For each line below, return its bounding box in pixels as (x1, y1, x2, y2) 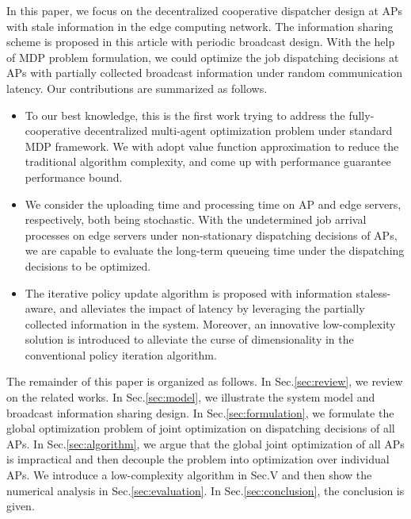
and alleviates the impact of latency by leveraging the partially (59, 300, 365, 317)
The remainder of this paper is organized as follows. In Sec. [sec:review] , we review (6, 373, 403, 390)
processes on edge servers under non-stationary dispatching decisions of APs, (25, 226, 398, 243)
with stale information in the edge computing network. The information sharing (6, 17, 394, 34)
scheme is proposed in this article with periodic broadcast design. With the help (6, 33, 395, 50)
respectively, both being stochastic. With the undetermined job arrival (25, 211, 367, 228)
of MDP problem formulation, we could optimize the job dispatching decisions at (6, 48, 399, 65)
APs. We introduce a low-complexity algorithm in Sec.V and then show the (6, 467, 372, 483)
